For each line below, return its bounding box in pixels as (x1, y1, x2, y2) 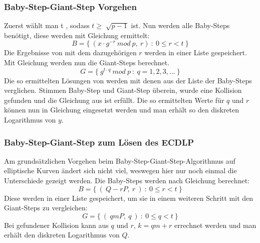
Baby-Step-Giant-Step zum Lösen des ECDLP (4, 136, 194, 148)
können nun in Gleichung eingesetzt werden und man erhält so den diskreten (4, 104, 239, 115)
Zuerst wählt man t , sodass (4, 20, 90, 31)
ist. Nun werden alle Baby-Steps (131, 20, 230, 31)
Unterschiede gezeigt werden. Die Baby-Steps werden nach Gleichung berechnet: (4, 175, 249, 186)
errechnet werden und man (174, 219, 256, 230)
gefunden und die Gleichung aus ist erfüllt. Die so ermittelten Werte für (4, 94, 224, 105)
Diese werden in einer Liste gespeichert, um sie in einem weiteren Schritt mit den (4, 192, 253, 203)
